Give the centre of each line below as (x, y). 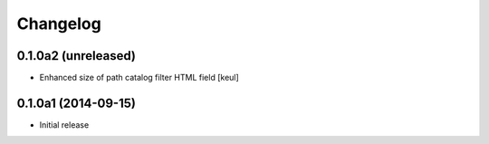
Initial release (64, 125)
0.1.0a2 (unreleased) (76, 56)
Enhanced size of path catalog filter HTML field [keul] (139, 78)
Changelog (59, 24)
